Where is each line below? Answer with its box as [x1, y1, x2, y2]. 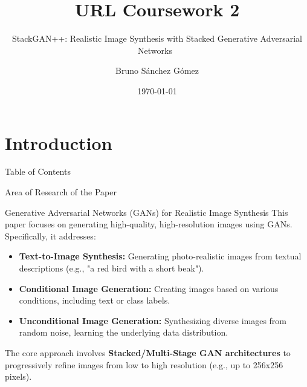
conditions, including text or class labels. [19, 294, 170, 307]
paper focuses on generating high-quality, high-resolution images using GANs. [5, 218, 292, 230]
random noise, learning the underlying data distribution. [19, 326, 228, 339]
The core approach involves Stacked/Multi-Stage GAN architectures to [5, 346, 291, 359]
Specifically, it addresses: [5, 229, 96, 242]
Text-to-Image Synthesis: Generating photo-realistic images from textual [19, 250, 302, 262]
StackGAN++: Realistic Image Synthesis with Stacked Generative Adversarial [12, 32, 302, 45]
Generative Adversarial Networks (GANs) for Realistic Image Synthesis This [5, 206, 288, 218]
